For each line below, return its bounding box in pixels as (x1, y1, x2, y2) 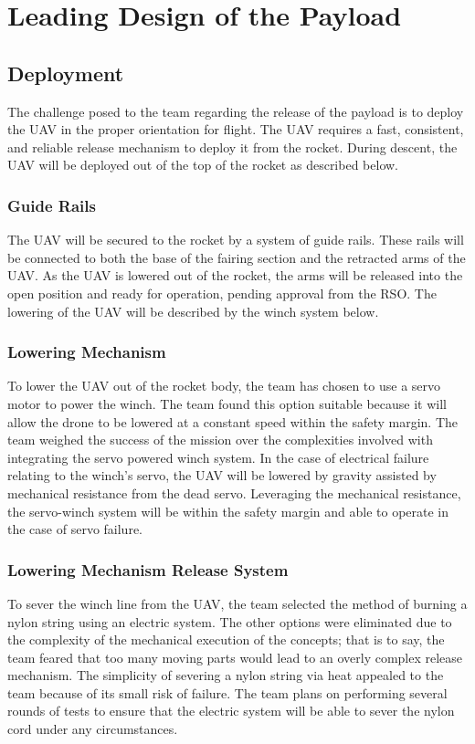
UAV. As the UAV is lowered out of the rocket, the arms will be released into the (7, 266, 463, 285)
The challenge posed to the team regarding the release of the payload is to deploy (7, 101, 464, 121)
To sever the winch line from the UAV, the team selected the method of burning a (7, 593, 468, 613)
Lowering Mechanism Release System (7, 558, 289, 581)
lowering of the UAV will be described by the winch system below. (7, 301, 379, 320)
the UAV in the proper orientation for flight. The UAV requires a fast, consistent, (7, 120, 464, 139)
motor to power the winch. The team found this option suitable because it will (7, 393, 447, 413)
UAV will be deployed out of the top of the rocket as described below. (7, 155, 398, 174)
